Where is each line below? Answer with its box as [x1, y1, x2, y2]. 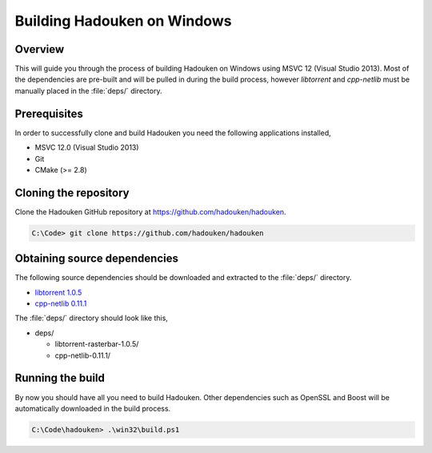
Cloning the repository [14, 186, 130, 199]
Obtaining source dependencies [14, 252, 179, 266]
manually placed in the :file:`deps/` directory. [14, 86, 162, 95]
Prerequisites [14, 106, 83, 120]
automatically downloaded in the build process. [14, 403, 171, 413]
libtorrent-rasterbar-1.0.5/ [54, 339, 139, 349]
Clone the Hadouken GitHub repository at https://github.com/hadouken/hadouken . [14, 206, 287, 216]
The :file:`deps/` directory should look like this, [14, 313, 168, 323]
